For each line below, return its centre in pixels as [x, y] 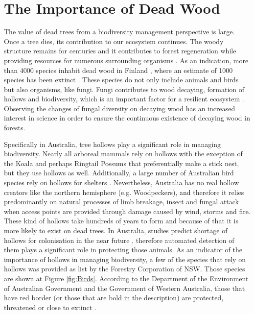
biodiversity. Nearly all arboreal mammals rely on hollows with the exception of [123, 154]
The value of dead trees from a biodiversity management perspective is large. [119, 32]
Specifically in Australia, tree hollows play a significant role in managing [112, 144]
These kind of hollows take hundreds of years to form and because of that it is [121, 221]
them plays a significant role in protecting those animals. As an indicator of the [123, 250]
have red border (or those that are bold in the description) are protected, [114, 298]
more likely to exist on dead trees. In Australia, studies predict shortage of [116, 230]
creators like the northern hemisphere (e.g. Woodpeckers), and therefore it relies [124, 192]
